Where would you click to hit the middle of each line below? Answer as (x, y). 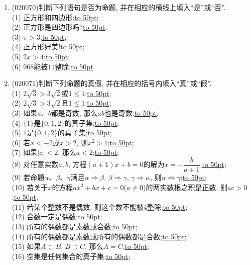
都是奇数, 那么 (74, 112)
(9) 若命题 (28, 177)
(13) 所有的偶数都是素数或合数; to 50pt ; (75, 226)
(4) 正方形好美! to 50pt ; (48, 47)
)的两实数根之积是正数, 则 (185, 187)
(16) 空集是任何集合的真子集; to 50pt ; (71, 256)
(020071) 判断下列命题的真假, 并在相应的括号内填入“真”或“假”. (112, 83)
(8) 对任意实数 (35, 164)
